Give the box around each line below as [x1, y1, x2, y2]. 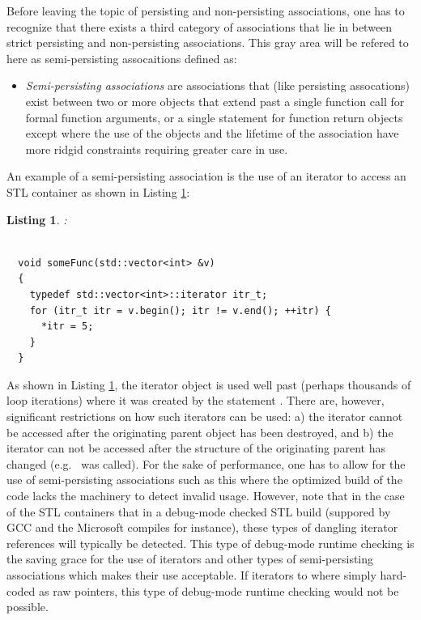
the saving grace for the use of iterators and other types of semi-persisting [6, 550, 374, 567]
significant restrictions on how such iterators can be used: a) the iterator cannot [6, 408, 403, 425]
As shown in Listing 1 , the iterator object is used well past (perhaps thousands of [6, 376, 411, 393]
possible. [6, 598, 49, 615]
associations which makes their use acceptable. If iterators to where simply [6, 567, 376, 583]
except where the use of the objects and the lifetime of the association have [25, 125, 399, 142]
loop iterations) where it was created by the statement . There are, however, [6, 392, 385, 409]
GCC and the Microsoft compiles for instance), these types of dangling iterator [6, 519, 398, 536]
